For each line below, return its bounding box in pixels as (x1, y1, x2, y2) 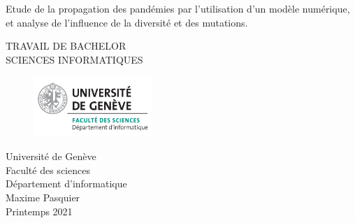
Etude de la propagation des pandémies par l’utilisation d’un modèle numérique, (6, 1, 350, 15)
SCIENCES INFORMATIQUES (6, 52, 143, 66)
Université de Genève (6, 149, 96, 164)
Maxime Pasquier (6, 189, 80, 204)
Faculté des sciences (6, 162, 90, 177)
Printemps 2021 (6, 203, 73, 218)
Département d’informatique (6, 176, 127, 191)
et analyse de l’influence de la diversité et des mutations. (6, 15, 248, 29)
